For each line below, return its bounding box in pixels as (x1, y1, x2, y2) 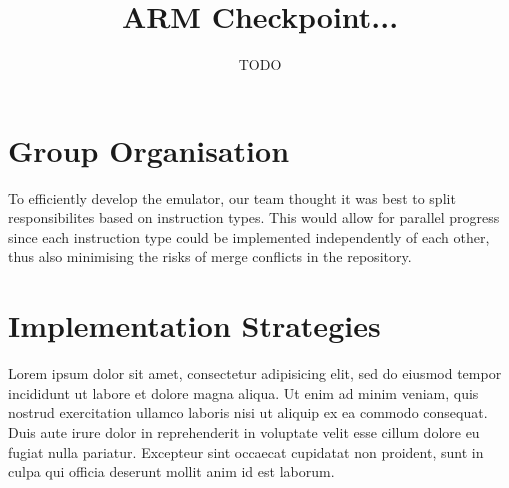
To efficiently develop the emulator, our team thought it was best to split (8, 187, 456, 208)
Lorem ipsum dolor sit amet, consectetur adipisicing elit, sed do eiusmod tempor (8, 363, 502, 384)
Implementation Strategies (8, 305, 381, 346)
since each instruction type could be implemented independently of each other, (8, 226, 490, 247)
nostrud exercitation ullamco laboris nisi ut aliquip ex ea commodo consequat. (8, 402, 488, 423)
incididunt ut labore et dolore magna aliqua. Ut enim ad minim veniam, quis (8, 382, 479, 403)
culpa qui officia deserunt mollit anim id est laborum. (8, 461, 335, 482)
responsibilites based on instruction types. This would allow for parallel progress (8, 207, 500, 228)
